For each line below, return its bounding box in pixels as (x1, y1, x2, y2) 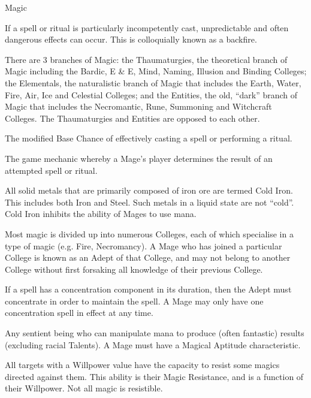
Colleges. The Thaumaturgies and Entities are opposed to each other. (5, 111, 260, 124)
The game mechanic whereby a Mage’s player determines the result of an (5, 152, 273, 164)
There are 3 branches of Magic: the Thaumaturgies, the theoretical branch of (5, 53, 288, 65)
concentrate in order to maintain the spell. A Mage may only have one (5, 294, 264, 307)
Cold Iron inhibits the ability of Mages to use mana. (5, 207, 197, 220)
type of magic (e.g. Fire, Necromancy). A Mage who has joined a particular (5, 239, 282, 252)
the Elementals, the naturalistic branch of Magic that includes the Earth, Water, (5, 76, 301, 89)
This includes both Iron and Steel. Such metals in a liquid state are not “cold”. (5, 195, 294, 208)
